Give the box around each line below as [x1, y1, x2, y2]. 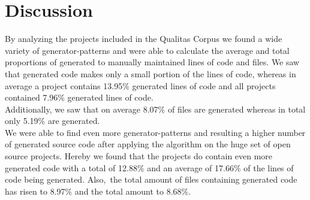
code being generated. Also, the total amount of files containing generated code [5, 173, 297, 186]
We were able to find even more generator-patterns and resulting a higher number [5, 126, 306, 138]
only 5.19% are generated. [5, 114, 100, 127]
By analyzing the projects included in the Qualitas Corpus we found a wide [5, 32, 282, 45]
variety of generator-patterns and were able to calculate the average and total [5, 44, 290, 56]
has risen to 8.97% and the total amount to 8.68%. [5, 184, 191, 197]
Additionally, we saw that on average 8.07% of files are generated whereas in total [5, 102, 306, 115]
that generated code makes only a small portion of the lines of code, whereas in [5, 67, 296, 80]
